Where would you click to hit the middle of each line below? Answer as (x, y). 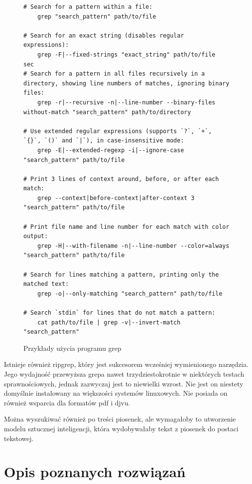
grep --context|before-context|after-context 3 (116, 198)
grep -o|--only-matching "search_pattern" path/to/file (130, 293)
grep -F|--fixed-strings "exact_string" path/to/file (126, 54)
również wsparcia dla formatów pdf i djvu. (67, 402)
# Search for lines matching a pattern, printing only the (121, 274)
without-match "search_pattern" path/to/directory (107, 112)
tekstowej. (19, 438)
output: (36, 236)
